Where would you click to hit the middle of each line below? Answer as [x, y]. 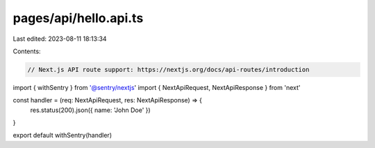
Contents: [27, 51]
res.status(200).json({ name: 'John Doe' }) [90, 110]
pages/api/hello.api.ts [78, 18]
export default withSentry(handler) [62, 136]
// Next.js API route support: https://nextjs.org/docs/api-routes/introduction [168, 70]
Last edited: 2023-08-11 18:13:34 [60, 39]
